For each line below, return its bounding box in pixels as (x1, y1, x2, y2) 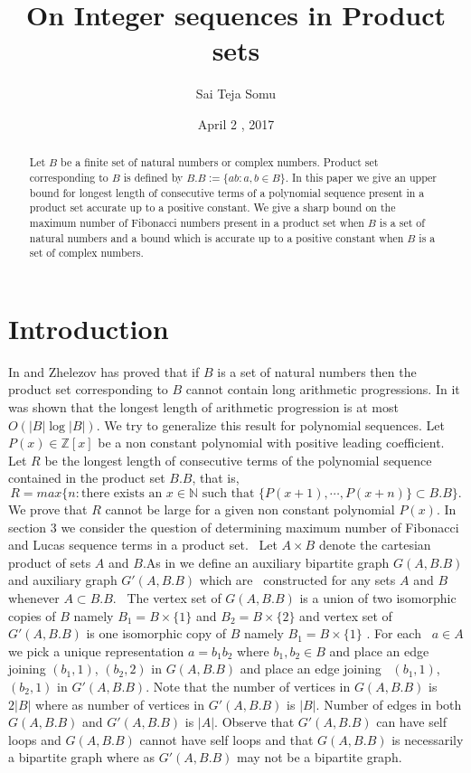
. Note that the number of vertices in (146, 676, 351, 695)
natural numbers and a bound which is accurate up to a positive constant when (29, 230, 404, 245)
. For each (366, 624, 421, 643)
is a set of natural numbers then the (217, 362, 417, 381)
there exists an (80, 486, 163, 500)
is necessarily (391, 730, 464, 749)
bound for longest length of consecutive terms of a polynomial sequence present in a (29, 184, 425, 200)
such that (202, 486, 255, 500)
